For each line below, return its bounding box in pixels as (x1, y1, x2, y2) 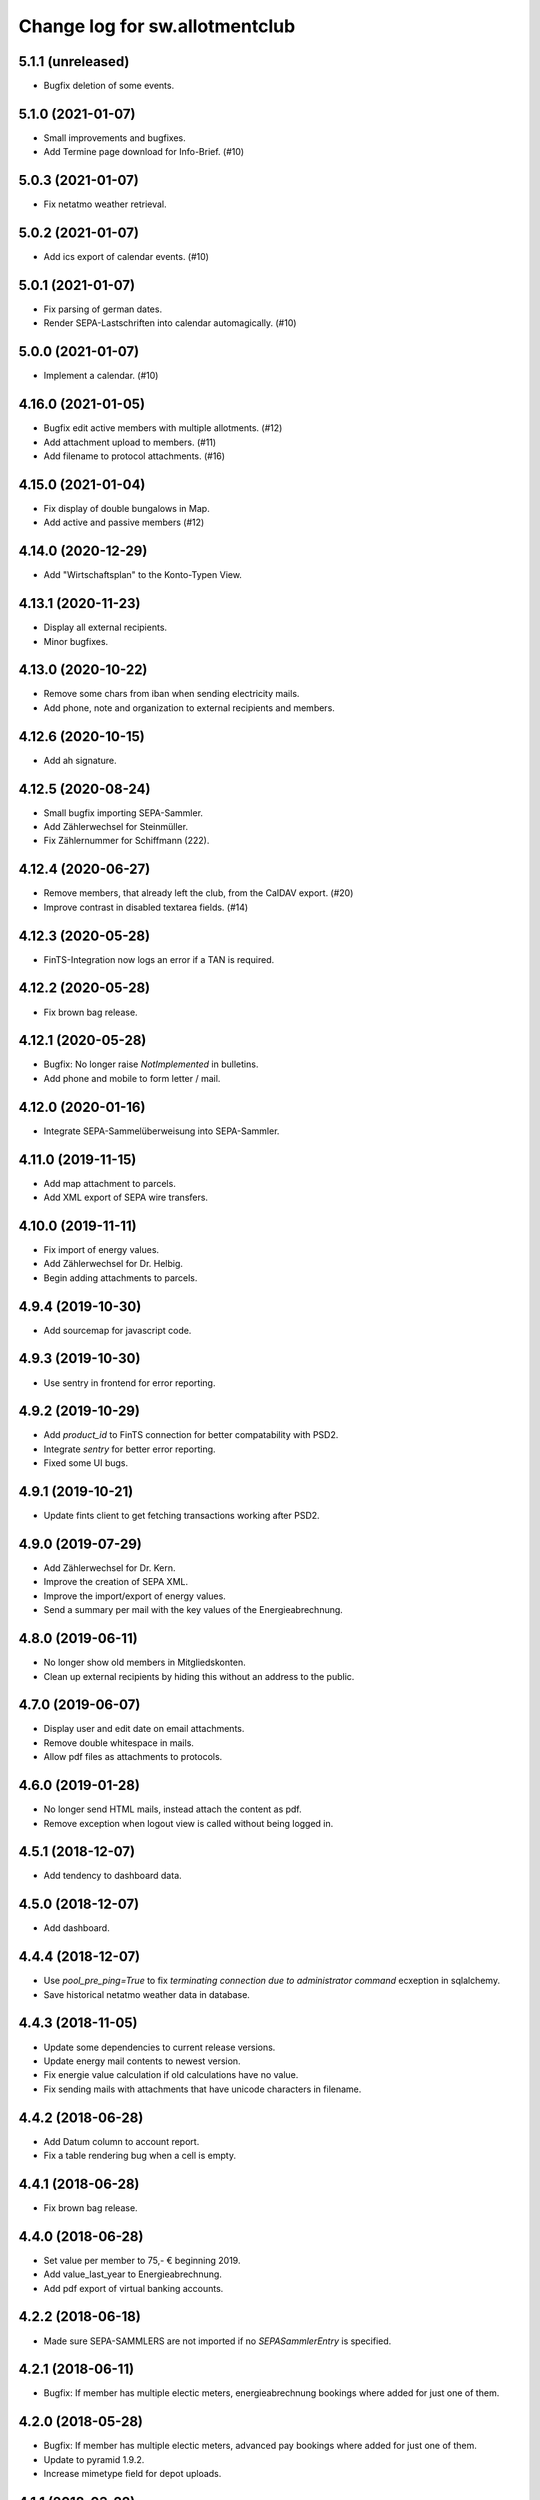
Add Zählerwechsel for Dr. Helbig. (43, 1258, 184, 1270)
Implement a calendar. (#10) (43, 370, 159, 382)
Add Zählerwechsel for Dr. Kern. (43, 1562, 176, 1574)
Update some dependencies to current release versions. (43, 2041, 276, 2053)
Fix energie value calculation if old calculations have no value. (43, 2069, 299, 2081)
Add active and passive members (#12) (43, 516, 205, 529)
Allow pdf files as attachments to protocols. (43, 1751, 223, 1763)
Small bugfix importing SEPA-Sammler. (43, 806, 204, 819)
